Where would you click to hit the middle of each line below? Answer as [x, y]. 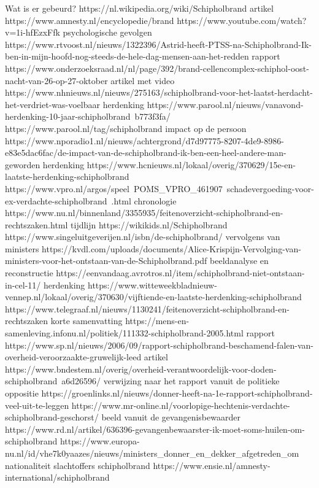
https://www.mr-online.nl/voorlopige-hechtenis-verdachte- [181, 405]
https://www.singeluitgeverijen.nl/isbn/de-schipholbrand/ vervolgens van [143, 237]
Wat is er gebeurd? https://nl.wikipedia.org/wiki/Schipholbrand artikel [139, 8]
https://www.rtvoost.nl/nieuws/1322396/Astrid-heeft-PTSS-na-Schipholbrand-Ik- [159, 44]
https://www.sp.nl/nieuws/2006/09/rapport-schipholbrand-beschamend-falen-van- [159, 345]
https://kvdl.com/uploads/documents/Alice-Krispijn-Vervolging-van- [171, 248]
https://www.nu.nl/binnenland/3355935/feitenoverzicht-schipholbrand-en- [144, 213]
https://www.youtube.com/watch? [242, 20]
